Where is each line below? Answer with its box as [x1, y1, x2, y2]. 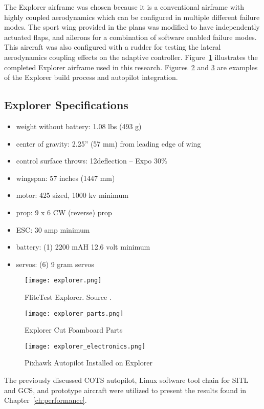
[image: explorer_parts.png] [25, 310, 124, 317]
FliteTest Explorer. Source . [25, 291, 112, 302]
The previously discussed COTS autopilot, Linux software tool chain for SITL [4, 375, 249, 385]
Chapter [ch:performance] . [4, 395, 87, 405]
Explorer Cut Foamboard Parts [25, 324, 123, 335]
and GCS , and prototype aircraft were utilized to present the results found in [4, 384, 247, 395]
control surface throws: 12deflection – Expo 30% [16, 155, 167, 166]
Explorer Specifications [4, 97, 128, 113]
